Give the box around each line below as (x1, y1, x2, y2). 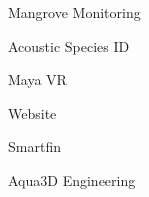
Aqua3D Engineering (8, 169, 136, 190)
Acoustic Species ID (8, 35, 130, 56)
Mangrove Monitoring (8, 2, 141, 22)
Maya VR (8, 69, 67, 90)
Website (8, 102, 57, 123)
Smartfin (8, 136, 61, 157)
